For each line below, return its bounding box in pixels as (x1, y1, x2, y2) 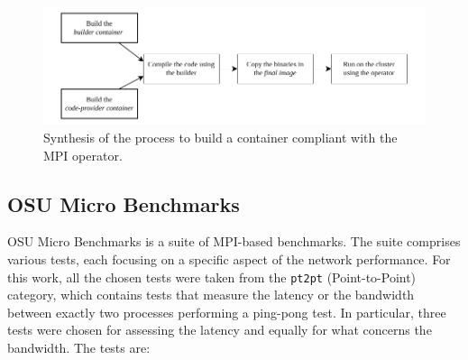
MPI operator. (43, 145, 123, 164)
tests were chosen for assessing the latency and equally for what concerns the (7, 320, 432, 339)
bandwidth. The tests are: (7, 337, 151, 356)
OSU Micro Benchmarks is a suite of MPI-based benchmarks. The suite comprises (7, 232, 461, 251)
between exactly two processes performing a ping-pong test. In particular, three (7, 302, 446, 321)
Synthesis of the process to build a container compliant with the (43, 127, 398, 146)
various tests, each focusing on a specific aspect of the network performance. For (7, 249, 451, 268)
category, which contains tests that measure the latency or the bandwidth (7, 285, 415, 304)
